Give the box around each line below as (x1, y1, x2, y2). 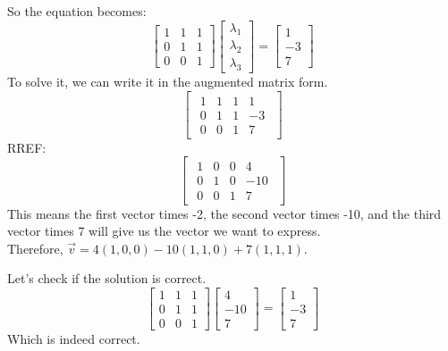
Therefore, (7, 238, 63, 257)
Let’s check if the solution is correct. (7, 269, 207, 288)
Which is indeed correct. (7, 330, 140, 347)
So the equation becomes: (7, 2, 147, 20)
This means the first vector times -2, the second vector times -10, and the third (7, 204, 442, 222)
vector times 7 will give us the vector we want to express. (7, 221, 321, 240)
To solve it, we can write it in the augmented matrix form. (7, 72, 328, 91)
